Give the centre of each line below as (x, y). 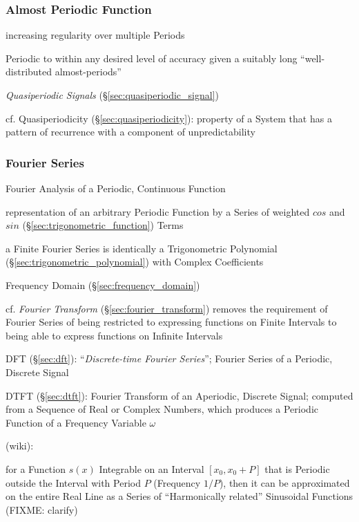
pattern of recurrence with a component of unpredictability (130, 132)
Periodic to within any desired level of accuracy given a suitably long (152, 58)
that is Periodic (297, 468)
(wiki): (20, 446)
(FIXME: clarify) (42, 509)
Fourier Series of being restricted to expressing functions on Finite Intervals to (171, 322)
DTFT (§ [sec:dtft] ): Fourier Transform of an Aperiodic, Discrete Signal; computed (179, 395)
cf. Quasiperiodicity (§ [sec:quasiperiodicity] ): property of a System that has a (169, 118)
